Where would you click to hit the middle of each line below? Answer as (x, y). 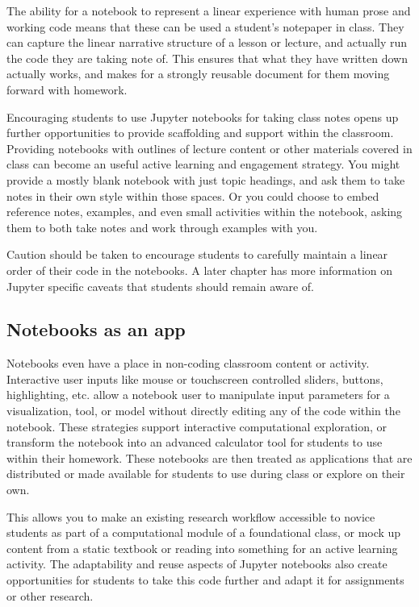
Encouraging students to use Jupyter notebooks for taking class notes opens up (203, 116)
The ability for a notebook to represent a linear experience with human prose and (209, 10)
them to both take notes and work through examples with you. (162, 227)
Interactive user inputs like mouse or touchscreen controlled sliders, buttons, (195, 378)
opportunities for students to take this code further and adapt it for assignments (205, 580)
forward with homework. (67, 89)
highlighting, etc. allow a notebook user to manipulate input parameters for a (198, 395)
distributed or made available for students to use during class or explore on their (206, 474)
